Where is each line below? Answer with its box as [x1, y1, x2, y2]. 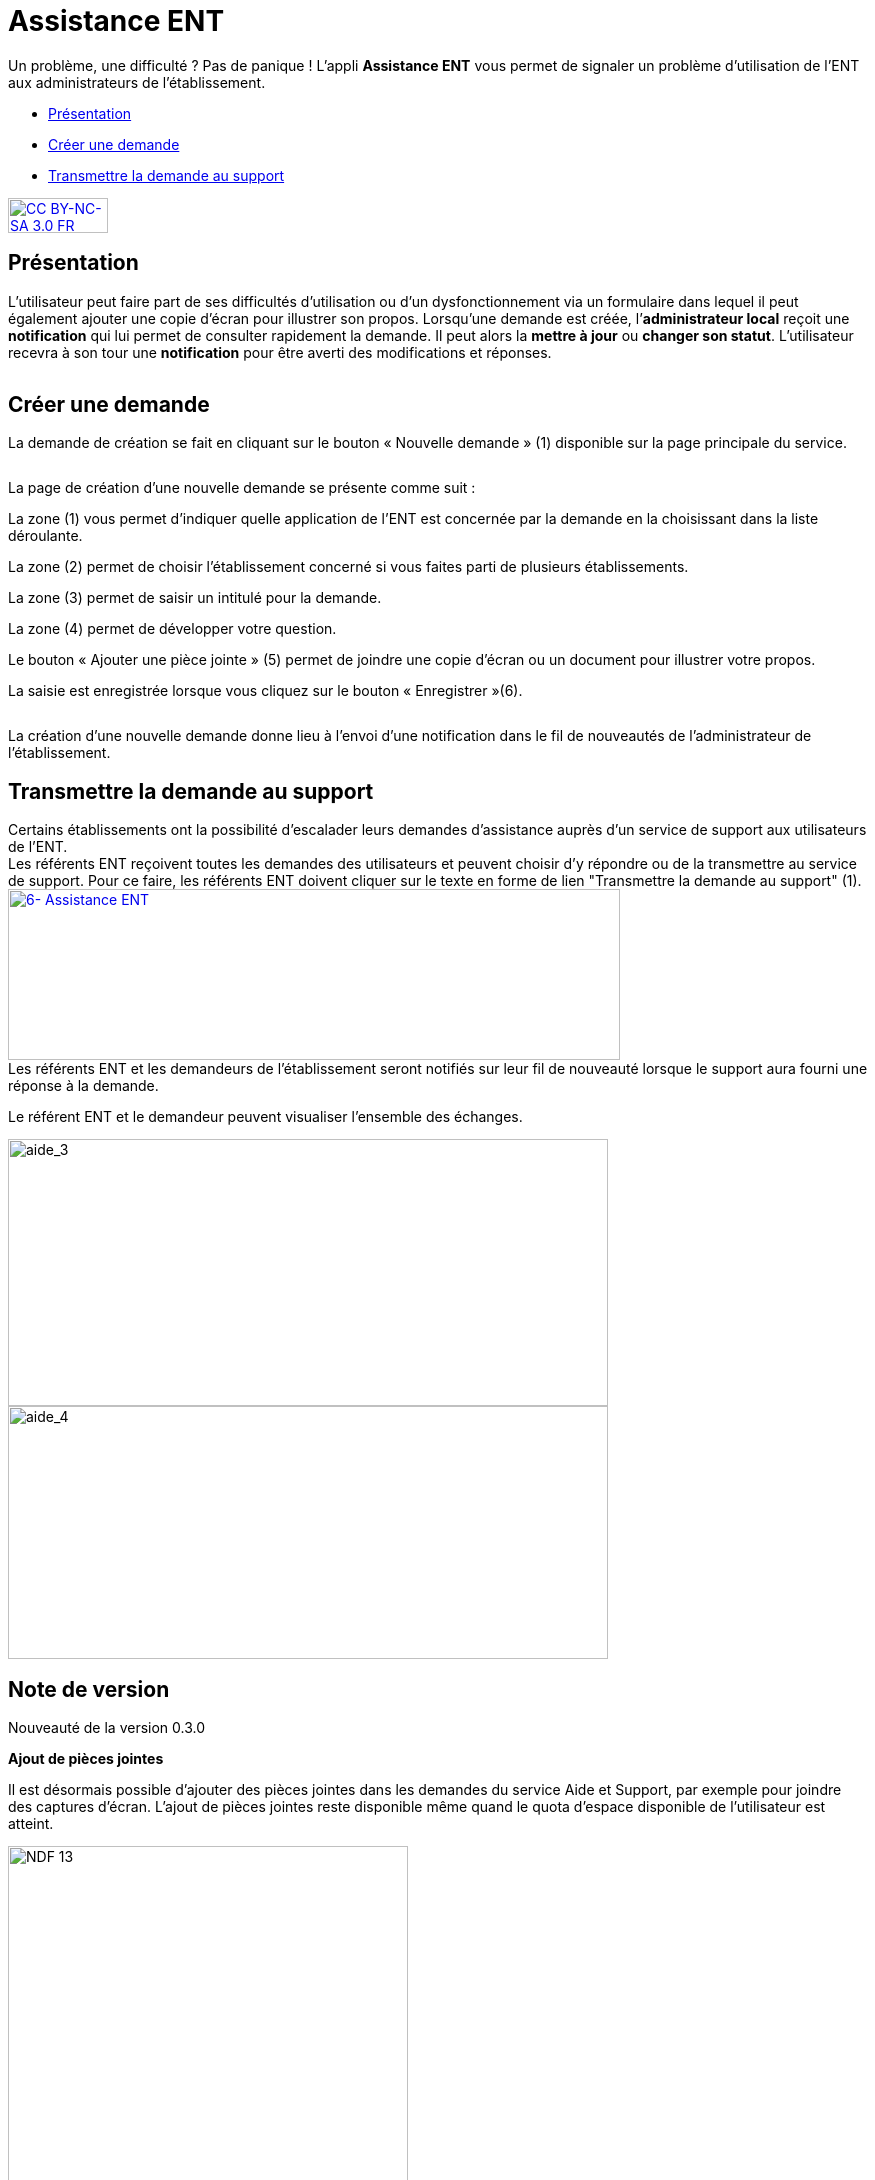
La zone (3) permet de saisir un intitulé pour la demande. [8, 589, 382, 607]
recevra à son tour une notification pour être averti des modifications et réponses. [8, 343, 552, 361]
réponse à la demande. [8, 1077, 159, 1095]
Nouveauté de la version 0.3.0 [8, 1719, 206, 1737]
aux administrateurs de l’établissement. [8, 73, 266, 91]
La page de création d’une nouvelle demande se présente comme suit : [8, 479, 476, 497]
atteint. [8, 1815, 54, 1833]
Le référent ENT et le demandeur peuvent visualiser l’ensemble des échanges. [8, 1108, 523, 1126]
